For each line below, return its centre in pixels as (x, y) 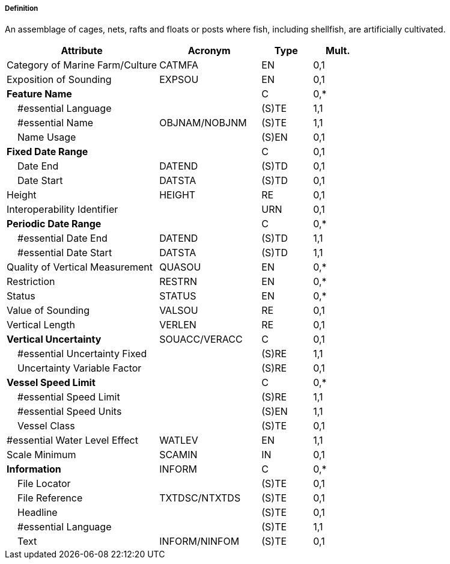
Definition (22, 8)
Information (34, 469)
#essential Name (55, 123)
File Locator (44, 484)
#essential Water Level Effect (72, 440)
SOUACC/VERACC (201, 339)
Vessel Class (46, 426)
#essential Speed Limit (69, 397)
